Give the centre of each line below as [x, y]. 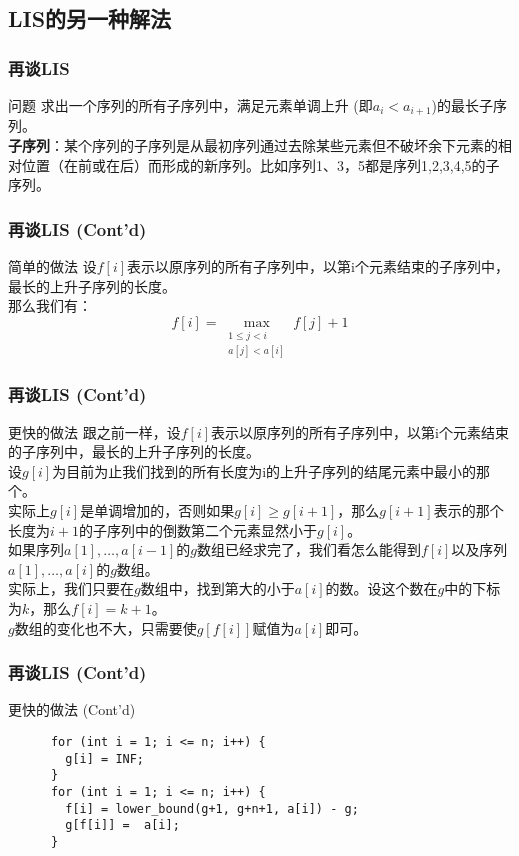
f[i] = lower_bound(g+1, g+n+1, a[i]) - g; [212, 808]
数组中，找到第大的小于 [217, 588]
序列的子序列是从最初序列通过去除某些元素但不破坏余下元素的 [294, 145]
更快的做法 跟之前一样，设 [94, 431]
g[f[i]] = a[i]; [122, 825]
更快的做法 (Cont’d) [72, 709]
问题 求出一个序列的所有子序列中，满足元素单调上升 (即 [190, 105]
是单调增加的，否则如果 [157, 510]
